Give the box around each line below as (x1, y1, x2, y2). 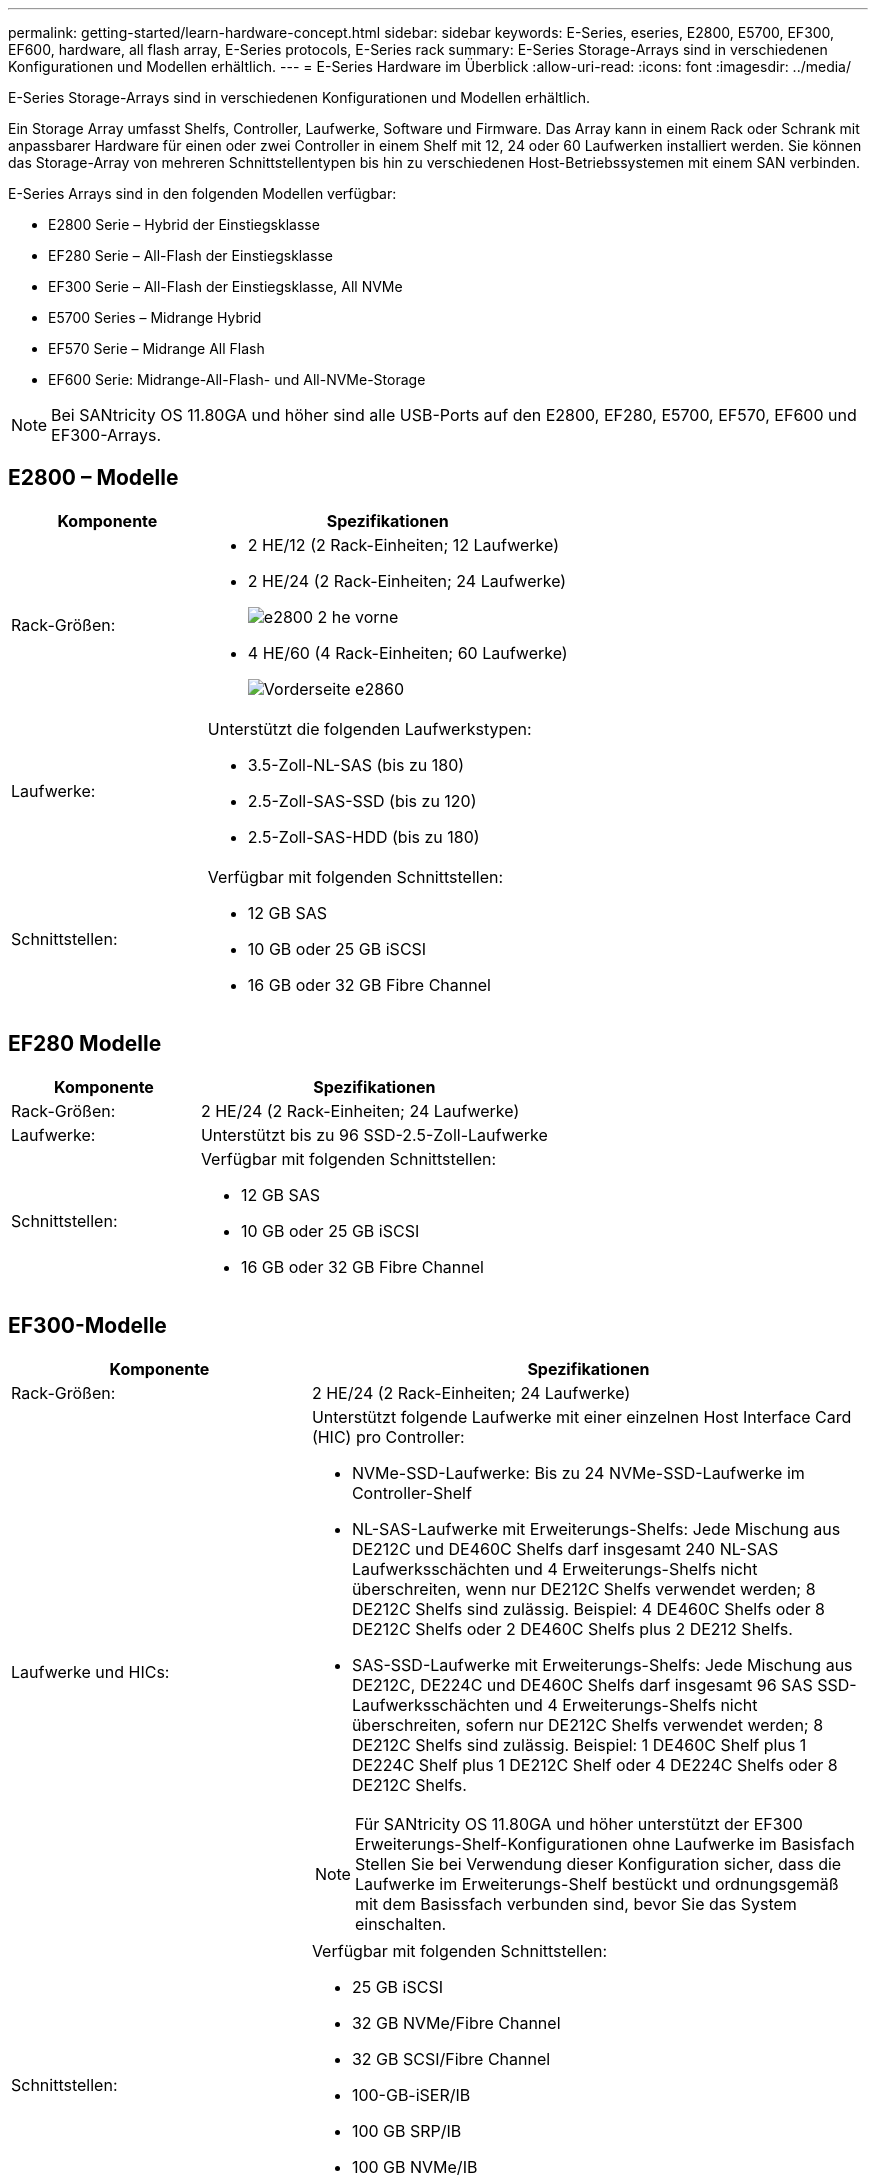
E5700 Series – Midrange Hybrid (48, 309, 262, 326)
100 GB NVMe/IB (351, 2156, 478, 2177)
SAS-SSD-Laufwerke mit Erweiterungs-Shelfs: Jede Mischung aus (351, 1654, 853, 1675)
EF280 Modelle (8, 1031, 162, 1057)
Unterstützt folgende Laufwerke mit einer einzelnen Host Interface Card (311, 1406, 852, 1427)
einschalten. (354, 1913, 447, 1934)
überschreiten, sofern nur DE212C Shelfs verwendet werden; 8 (351, 1714, 824, 1735)
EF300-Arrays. (51, 425, 162, 445)
